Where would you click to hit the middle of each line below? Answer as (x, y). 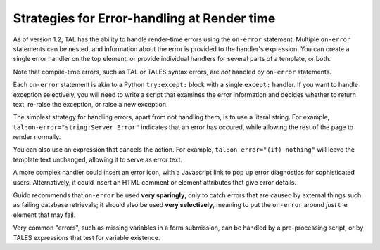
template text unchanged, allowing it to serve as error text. (98, 159)
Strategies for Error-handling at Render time (144, 18)
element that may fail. (44, 215)
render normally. (37, 137)
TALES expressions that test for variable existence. (87, 237)
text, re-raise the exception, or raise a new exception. (90, 104)
